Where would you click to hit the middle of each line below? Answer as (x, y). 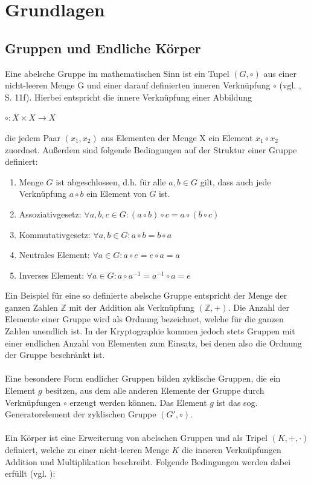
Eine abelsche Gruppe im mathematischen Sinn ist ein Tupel (117, 73)
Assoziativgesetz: (50, 214)
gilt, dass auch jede (236, 181)
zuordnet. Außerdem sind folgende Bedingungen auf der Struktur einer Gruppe (151, 149)
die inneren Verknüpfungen (232, 450)
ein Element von (117, 194)
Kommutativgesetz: (55, 234)
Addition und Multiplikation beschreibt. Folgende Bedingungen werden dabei (148, 461)
